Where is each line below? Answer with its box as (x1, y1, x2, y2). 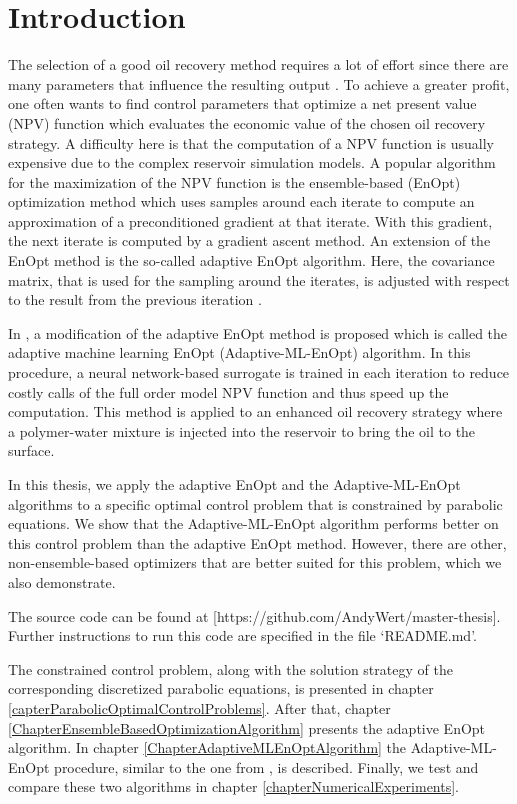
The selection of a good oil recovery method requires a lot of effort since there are (8, 54, 509, 75)
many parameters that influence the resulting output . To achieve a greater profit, (8, 73, 510, 94)
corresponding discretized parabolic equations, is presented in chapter (8, 678, 434, 699)
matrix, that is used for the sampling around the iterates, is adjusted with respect (8, 269, 510, 290)
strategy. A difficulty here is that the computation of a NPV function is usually (8, 132, 494, 153)
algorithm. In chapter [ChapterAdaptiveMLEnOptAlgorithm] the (8, 737, 407, 758)
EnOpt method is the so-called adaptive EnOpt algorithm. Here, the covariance (8, 250, 495, 271)
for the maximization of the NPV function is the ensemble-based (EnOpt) (8, 171, 461, 192)
